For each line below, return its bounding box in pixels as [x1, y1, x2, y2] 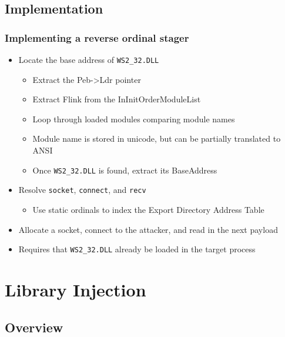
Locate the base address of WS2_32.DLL [18, 54, 159, 65]
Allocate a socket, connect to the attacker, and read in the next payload [18, 223, 278, 235]
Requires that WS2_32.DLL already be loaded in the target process [18, 243, 256, 255]
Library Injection [5, 277, 146, 301]
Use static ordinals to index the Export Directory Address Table [32, 203, 264, 215]
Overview [5, 318, 63, 336]
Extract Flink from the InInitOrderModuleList [32, 93, 201, 105]
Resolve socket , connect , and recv [18, 183, 146, 196]
